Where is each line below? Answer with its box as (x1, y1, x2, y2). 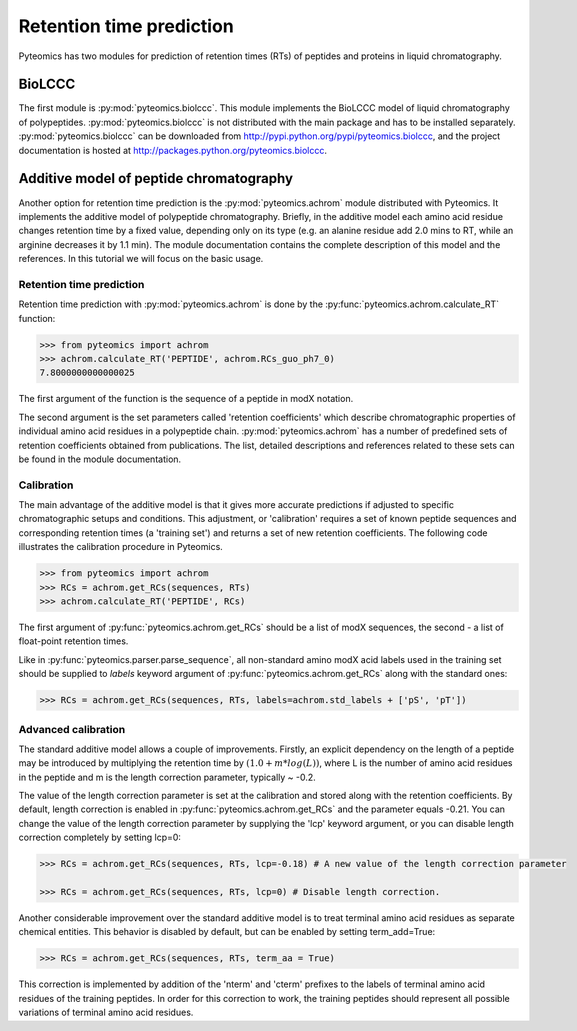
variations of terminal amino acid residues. (18, 1006, 194, 1019)
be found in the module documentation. (18, 453, 182, 465)
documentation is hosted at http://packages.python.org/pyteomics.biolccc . (18, 144, 327, 156)
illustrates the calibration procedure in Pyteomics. (18, 541, 224, 553)
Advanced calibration (18, 722, 126, 736)
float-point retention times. (18, 635, 129, 647)
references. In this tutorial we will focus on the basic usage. (18, 253, 264, 265)
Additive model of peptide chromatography (18, 170, 294, 187)
